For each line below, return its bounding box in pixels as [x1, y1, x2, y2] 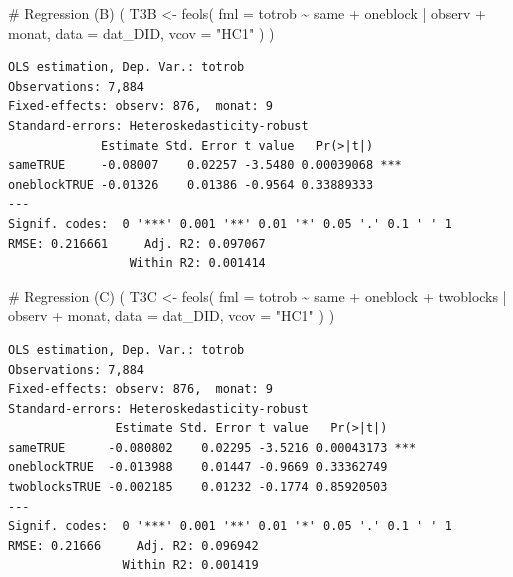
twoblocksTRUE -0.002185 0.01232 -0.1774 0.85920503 [8, 480, 388, 495]
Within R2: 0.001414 [129, 256, 266, 271]
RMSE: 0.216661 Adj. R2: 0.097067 [8, 236, 266, 251]
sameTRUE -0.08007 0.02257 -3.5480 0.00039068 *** [8, 158, 402, 173]
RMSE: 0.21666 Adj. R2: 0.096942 [8, 538, 259, 553]
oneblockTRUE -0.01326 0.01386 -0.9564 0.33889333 [8, 177, 374, 192]
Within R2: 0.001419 [122, 558, 259, 573]
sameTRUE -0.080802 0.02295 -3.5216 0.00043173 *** [8, 440, 417, 455]
